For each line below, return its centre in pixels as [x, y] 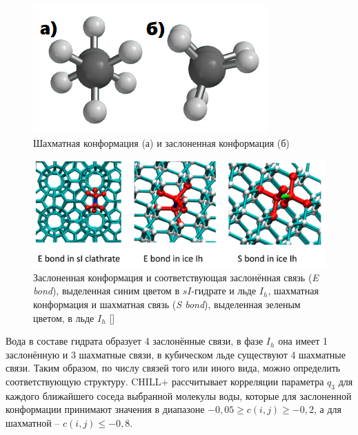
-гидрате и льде [224, 291]
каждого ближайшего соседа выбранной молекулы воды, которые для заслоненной [179, 395]
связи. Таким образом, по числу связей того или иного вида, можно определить [173, 368]
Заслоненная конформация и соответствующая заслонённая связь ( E [176, 277]
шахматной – [33, 422]
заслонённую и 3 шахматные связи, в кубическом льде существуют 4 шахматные [176, 354]
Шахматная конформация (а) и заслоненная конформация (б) [161, 142]
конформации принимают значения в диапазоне [105, 409]
